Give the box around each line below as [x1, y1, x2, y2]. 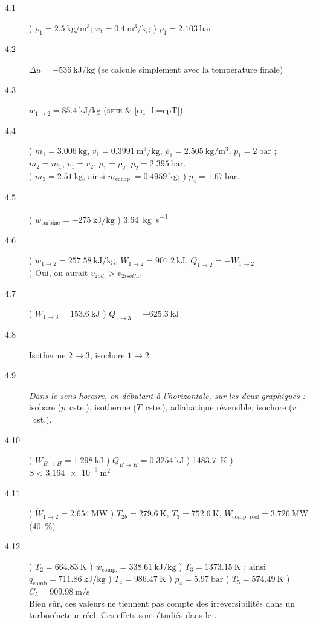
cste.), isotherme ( [69, 401, 137, 414]
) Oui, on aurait [29, 266, 88, 279]
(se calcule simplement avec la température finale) [98, 62, 283, 75]
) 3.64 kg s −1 [117, 211, 169, 225]
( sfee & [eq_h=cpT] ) [103, 104, 183, 116]
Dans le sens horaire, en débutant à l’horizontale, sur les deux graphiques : [29, 389, 306, 401]
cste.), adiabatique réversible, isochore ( [145, 401, 292, 414]
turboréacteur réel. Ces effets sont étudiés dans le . [29, 608, 217, 621]
